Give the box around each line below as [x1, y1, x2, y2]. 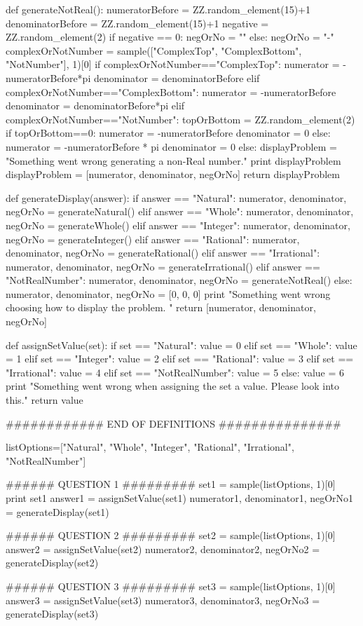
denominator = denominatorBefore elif [93, 70, 260, 85]
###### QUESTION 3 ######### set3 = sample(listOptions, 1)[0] [6, 578, 336, 593]
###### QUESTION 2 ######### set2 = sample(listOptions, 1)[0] [6, 528, 336, 543]
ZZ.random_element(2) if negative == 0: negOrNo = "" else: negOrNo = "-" [6, 29, 334, 44]
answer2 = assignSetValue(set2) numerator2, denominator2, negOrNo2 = [6, 541, 320, 556]
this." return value [6, 393, 83, 407]
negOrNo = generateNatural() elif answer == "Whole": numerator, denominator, [6, 204, 354, 219]
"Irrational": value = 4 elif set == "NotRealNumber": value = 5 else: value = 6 [6, 365, 344, 379]
